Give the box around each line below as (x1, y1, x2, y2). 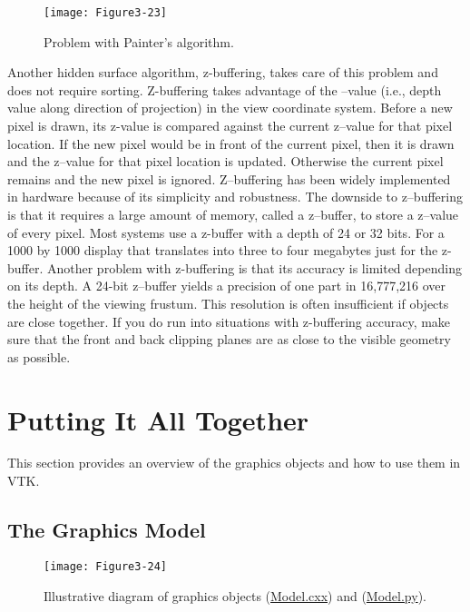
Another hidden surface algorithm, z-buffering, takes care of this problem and (7, 63, 438, 82)
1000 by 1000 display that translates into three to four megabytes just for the (7, 241, 438, 260)
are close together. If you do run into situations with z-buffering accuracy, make (7, 311, 451, 331)
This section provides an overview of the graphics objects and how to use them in (7, 453, 461, 472)
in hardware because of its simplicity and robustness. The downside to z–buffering (7, 187, 463, 206)
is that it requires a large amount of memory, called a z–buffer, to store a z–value (7, 205, 459, 223)
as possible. (7, 347, 71, 366)
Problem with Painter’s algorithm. (44, 32, 234, 51)
